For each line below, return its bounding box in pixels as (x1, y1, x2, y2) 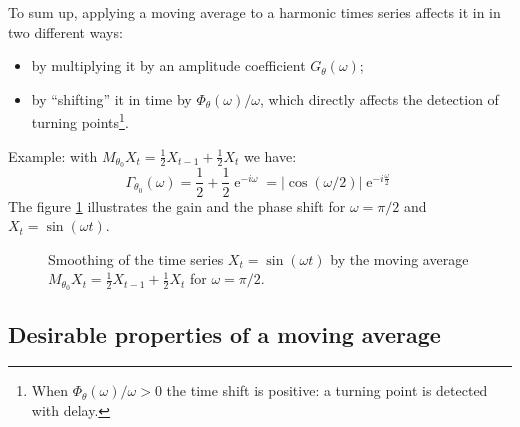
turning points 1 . (31, 109, 129, 133)
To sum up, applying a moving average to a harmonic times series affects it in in (8, 2, 501, 22)
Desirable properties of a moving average (8, 318, 441, 349)
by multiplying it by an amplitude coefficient (31, 55, 306, 76)
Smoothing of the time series (48, 248, 224, 269)
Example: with (8, 145, 98, 166)
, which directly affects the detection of (260, 88, 499, 109)
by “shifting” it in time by (31, 88, 192, 109)
